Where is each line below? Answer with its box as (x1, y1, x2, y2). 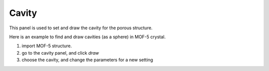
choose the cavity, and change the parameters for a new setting (21, 57, 153, 63)
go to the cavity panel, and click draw (21, 50, 99, 56)
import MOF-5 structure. (21, 43, 72, 49)
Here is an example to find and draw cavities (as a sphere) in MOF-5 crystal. (9, 34, 166, 40)
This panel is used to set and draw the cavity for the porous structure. (9, 25, 153, 31)
